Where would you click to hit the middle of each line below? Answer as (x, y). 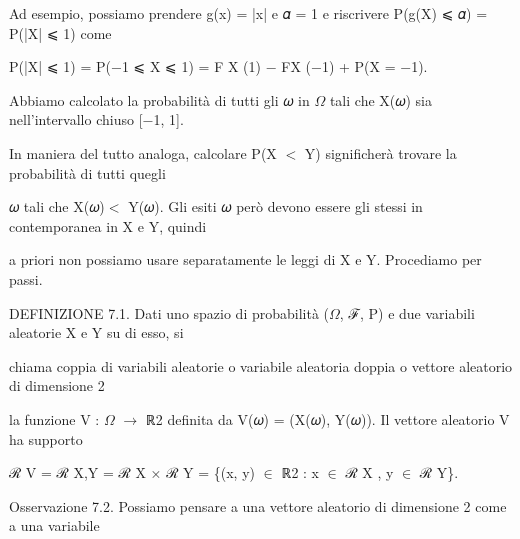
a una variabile (54, 525)
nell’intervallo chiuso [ (76, 119)
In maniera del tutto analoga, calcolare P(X (143, 152)
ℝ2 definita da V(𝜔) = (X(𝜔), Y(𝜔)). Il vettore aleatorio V (327, 418)
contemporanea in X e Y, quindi (108, 225)
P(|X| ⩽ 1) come (60, 32)
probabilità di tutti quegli (87, 172)
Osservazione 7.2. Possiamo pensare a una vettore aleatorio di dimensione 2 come (258, 505)
